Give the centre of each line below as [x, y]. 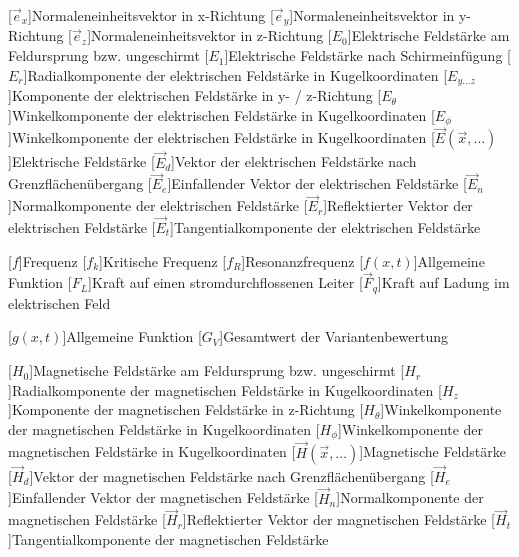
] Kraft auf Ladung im [443, 282]
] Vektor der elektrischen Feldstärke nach [294, 161]
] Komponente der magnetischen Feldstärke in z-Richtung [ [186, 409]
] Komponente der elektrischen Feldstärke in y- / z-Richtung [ [195, 95]
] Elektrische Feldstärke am [428, 35]
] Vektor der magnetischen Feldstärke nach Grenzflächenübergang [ [231, 475]
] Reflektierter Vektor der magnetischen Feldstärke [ [338, 519]
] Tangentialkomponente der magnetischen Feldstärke [168, 538]
